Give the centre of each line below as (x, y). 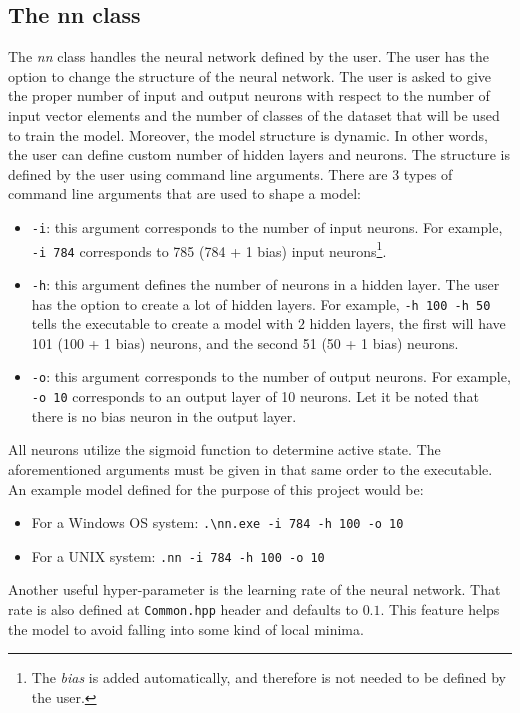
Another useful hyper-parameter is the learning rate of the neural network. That (254, 589)
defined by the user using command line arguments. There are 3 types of (230, 173)
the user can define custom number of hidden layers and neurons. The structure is (259, 154)
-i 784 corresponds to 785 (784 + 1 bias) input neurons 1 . (209, 249)
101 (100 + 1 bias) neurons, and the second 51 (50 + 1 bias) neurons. (245, 342)
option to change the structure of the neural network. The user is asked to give (250, 75)
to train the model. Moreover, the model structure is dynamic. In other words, (248, 134)
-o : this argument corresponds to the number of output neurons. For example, (271, 376)
